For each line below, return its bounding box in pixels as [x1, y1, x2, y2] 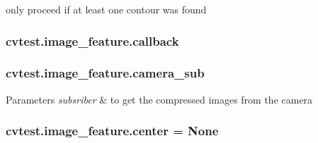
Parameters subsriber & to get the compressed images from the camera [6, 92, 313, 106]
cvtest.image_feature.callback [6, 32, 179, 49]
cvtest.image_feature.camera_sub [6, 64, 205, 82]
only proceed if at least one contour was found [6, 2, 207, 16]
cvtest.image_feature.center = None [6, 122, 219, 139]
